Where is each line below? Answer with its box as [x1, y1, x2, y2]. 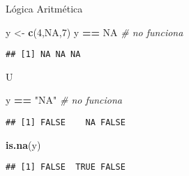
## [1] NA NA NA [6, 49, 81, 60]
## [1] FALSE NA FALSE [6, 118, 126, 128]
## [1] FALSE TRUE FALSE [6, 162, 126, 173]
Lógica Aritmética [6, 1, 83, 15]
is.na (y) [6, 137, 41, 152]
